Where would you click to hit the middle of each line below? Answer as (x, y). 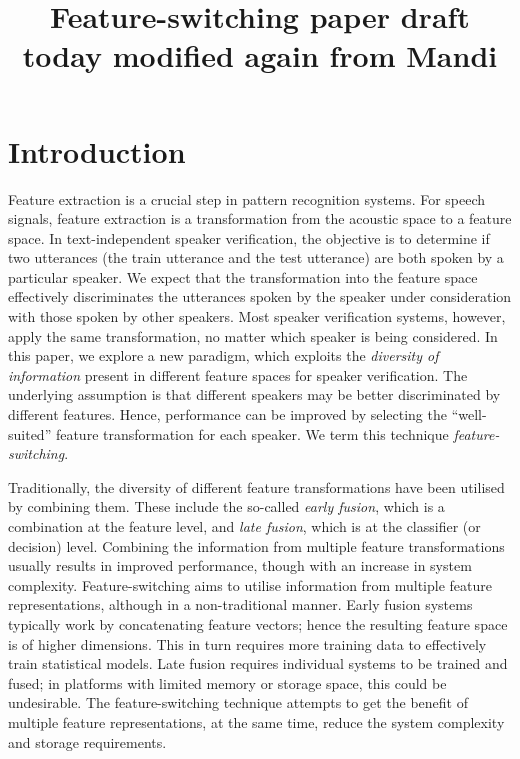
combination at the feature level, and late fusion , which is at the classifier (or (244, 526)
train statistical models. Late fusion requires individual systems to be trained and (258, 663)
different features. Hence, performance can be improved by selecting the (227, 414)
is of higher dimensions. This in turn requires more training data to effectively (247, 643)
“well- (469, 414)
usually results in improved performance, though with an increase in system (240, 565)
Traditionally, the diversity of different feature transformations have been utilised (256, 486)
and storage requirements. (87, 741)
